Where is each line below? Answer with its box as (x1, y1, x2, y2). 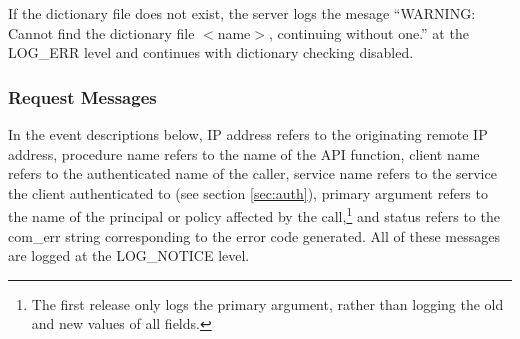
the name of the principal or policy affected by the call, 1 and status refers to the (8, 203, 500, 227)
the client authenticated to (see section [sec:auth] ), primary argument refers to (8, 182, 488, 203)
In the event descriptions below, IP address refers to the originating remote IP (8, 124, 488, 144)
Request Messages (8, 84, 157, 109)
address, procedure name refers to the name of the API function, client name (8, 143, 480, 164)
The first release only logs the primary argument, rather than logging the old (31, 293, 504, 314)
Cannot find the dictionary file (8, 22, 195, 43)
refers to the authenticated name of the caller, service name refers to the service (8, 163, 497, 184)
